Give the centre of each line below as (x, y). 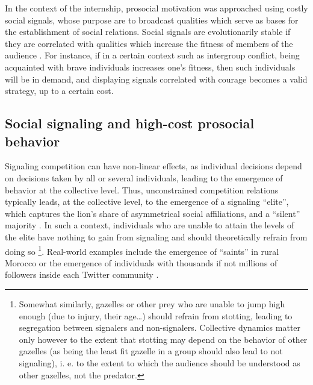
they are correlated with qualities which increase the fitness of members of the (149, 43)
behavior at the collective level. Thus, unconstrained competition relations (142, 189)
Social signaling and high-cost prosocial (130, 123)
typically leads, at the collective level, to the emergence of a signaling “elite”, (147, 202)
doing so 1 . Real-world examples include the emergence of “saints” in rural (142, 250)
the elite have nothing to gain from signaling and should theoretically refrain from (156, 236)
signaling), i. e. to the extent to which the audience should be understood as (160, 362)
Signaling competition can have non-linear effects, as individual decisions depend (153, 166)
